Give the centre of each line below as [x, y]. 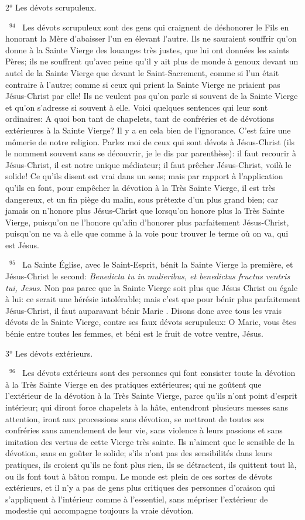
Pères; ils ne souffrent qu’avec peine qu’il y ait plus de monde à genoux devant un [152, 61]
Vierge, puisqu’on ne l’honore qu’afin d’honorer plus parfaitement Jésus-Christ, [147, 222]
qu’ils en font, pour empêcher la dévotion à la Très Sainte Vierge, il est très [140, 187]
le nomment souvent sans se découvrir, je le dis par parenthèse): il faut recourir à [151, 153]
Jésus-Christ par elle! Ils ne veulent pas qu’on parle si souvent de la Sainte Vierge [152, 96]
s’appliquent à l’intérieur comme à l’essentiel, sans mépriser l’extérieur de [137, 499]
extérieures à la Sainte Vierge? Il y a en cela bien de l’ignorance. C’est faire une [148, 130]
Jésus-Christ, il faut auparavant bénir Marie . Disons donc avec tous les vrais [144, 310]
